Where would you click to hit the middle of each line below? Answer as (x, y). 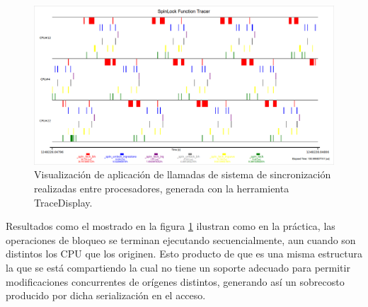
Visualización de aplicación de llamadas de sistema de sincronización (183, 174)
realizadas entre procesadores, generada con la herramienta (162, 189)
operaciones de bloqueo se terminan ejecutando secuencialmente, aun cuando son (181, 239)
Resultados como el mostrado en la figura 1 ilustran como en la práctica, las (171, 226)
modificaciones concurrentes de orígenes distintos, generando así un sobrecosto (175, 281)
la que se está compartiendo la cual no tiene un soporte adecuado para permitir (178, 267)
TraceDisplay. (63, 202)
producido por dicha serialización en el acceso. (106, 295)
